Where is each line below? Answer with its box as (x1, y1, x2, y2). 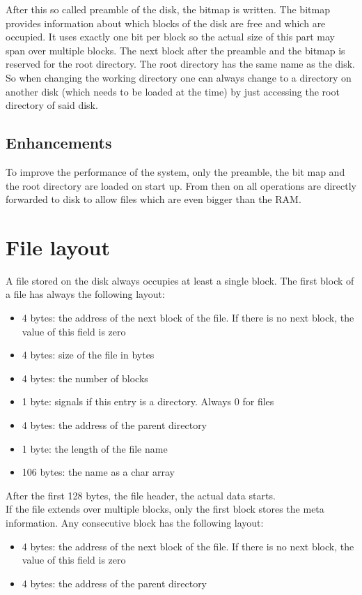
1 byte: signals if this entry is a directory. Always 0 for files (22, 394, 274, 409)
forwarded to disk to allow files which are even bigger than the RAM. (6, 192, 301, 206)
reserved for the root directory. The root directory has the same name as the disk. (6, 57, 355, 71)
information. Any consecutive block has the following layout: (6, 515, 264, 529)
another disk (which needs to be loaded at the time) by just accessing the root (6, 84, 340, 98)
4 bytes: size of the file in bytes (22, 347, 155, 362)
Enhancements (6, 132, 112, 153)
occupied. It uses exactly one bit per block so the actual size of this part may (6, 29, 335, 44)
